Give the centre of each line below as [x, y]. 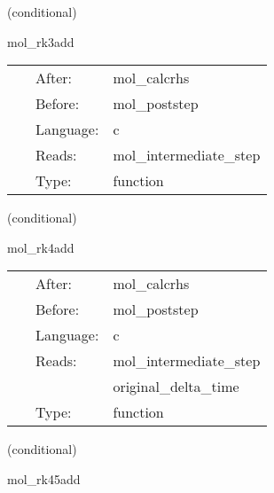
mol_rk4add [41, 247]
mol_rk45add [44, 478]
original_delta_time [176, 387]
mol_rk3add [41, 41]
